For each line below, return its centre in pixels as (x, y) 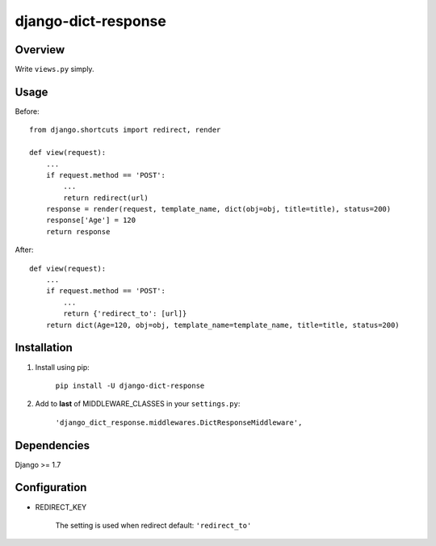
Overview (40, 50)
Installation (44, 348)
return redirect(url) (106, 197)
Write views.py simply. (55, 69)
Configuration (51, 487)
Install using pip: (63, 367)
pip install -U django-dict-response (130, 385)
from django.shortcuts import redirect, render (125, 130)
